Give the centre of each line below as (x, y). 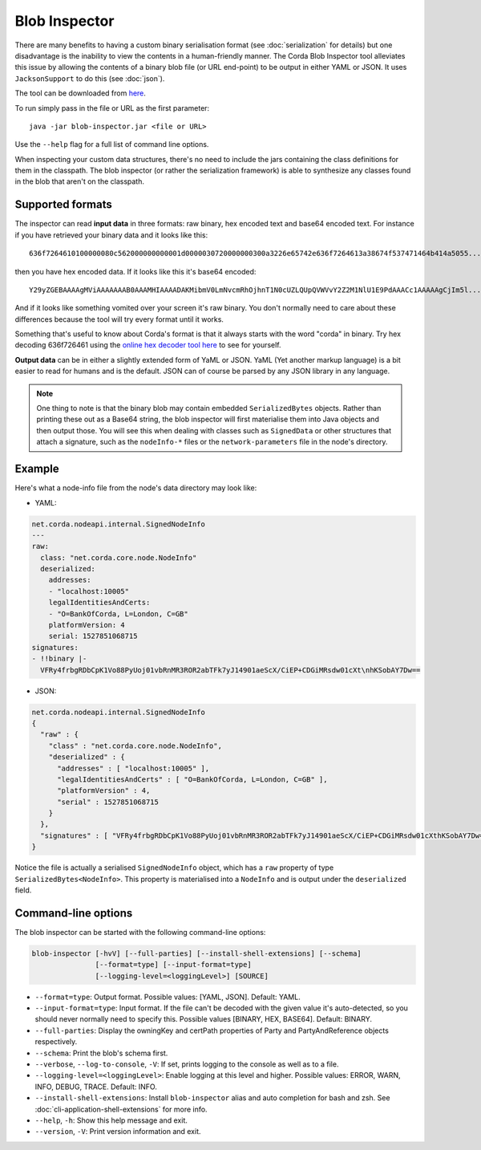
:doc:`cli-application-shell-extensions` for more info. (121, 1109)
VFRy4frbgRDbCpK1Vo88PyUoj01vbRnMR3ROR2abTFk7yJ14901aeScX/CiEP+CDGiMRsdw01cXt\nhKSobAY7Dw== (230, 670)
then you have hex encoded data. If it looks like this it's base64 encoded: (135, 271)
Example (37, 469)
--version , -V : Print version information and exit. (118, 1132)
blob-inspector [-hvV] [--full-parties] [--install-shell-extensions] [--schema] (197, 953)
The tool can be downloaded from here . (80, 93)
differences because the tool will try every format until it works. (119, 319)
